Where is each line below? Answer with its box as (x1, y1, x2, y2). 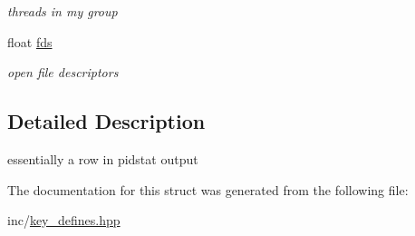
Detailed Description (7, 107, 206, 135)
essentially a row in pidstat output (7, 149, 198, 168)
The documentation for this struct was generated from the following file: (7, 180, 409, 199)
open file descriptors (7, 63, 119, 82)
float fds (7, 32, 53, 51)
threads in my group (7, 2, 118, 20)
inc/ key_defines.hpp (7, 211, 121, 230)
